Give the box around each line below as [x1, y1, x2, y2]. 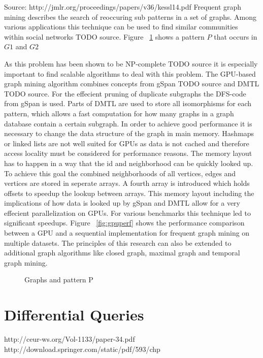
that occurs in [214, 31, 257, 42]
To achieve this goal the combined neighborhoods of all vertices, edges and [4, 168, 236, 178]
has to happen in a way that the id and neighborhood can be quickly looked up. [4, 157, 253, 168]
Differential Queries [4, 304, 144, 325]
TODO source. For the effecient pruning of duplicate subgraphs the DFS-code [4, 88, 246, 99]
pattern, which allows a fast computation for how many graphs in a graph [4, 108, 234, 118]
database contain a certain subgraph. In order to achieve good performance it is [4, 118, 252, 128]
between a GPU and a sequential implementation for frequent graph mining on [4, 227, 250, 238]
